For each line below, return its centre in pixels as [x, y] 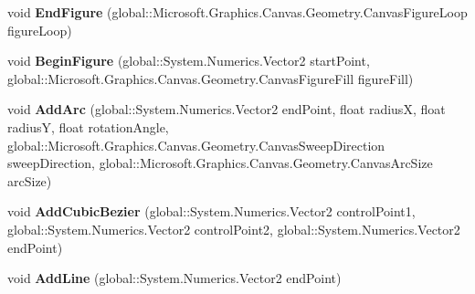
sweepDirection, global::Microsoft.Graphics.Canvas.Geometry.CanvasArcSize [220, 163]
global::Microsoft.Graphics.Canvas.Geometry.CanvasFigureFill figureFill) [211, 78]
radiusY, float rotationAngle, [88, 126]
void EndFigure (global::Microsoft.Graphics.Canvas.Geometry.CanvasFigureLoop [237, 12]
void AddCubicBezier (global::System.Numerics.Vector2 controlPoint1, [211, 211]
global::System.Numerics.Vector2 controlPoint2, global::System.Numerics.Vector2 [234, 229]
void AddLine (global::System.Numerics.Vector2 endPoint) [174, 278]
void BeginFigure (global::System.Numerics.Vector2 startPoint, [189, 61]
